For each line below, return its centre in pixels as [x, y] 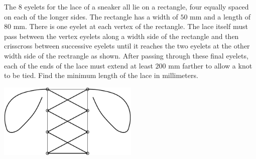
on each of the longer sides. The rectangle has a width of [91, 16]
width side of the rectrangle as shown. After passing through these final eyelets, [126, 55]
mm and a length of [220, 16]
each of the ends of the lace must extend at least [79, 65]
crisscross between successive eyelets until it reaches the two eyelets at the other [127, 46]
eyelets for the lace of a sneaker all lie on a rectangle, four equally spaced [137, 6]
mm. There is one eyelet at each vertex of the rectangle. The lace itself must [131, 26]
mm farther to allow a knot [210, 65]
